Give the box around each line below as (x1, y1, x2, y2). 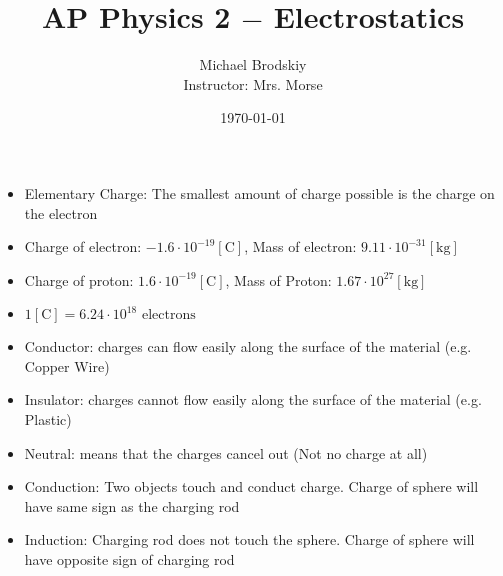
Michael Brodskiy (199, 54, 307, 75)
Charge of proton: (24, 269, 134, 290)
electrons (141, 308, 196, 323)
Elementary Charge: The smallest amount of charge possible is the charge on (24, 182, 495, 203)
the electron (24, 202, 98, 223)
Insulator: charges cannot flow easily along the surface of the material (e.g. (24, 389, 482, 410)
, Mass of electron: (244, 236, 357, 257)
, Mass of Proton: (225, 269, 332, 290)
